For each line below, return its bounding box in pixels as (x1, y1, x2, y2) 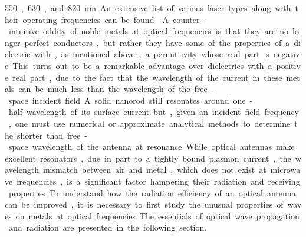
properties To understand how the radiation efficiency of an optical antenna (8, 186, 296, 199)
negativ (273, 48, 300, 60)
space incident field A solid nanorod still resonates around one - (8, 94, 253, 106)
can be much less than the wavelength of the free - (18, 83, 215, 95)
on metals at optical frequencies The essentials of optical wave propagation (15, 209, 300, 222)
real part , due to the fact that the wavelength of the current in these (12, 71, 282, 83)
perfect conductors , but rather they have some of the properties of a (24, 36, 290, 48)
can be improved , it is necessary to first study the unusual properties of (5, 198, 284, 210)
